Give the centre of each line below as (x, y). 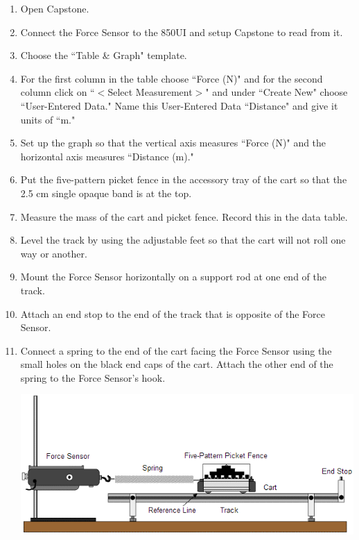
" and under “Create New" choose (277, 92)
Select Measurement (150, 92)
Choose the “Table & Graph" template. (104, 55)
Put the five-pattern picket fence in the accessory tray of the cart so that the (184, 179)
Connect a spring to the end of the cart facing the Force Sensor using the (176, 350)
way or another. (54, 253)
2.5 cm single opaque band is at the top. (106, 193)
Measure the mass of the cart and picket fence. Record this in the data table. (184, 216)
